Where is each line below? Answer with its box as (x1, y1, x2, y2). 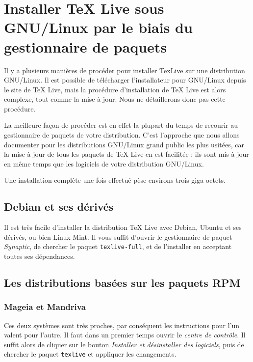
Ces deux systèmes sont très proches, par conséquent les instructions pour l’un (4, 320, 240, 330)
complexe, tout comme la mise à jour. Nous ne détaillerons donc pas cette (4, 94, 226, 104)
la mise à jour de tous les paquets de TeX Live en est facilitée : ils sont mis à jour (4, 149, 249, 159)
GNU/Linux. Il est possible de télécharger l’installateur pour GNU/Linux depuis (4, 75, 246, 85)
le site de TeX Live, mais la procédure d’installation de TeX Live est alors (4, 84, 226, 94)
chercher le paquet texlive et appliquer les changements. (4, 349, 177, 359)
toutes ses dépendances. (4, 251, 75, 261)
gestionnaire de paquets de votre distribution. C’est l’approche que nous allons (4, 130, 240, 140)
